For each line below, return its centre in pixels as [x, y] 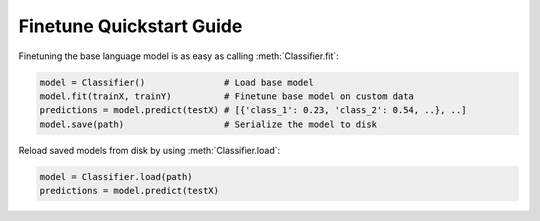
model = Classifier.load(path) [116, 176]
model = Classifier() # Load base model [176, 82]
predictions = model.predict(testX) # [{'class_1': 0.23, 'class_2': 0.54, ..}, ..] [253, 110]
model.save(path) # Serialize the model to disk [208, 124]
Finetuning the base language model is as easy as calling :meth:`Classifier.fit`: [178, 56]
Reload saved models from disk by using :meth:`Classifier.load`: [149, 150]
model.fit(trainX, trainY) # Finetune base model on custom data [227, 96]
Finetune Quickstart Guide [130, 26]
